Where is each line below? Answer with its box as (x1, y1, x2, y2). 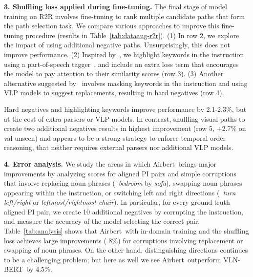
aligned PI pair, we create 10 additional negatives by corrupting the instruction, (4, 206, 243, 216)
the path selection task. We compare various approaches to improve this (4, 21, 219, 31)
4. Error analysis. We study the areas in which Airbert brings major (4, 158, 216, 169)
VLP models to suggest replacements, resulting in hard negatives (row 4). (4, 87, 224, 98)
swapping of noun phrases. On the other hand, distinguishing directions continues (4, 245, 248, 255)
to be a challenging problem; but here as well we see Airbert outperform (4, 254, 221, 264)
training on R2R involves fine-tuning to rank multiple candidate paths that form (4, 11, 245, 21)
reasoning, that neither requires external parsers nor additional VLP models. (4, 142, 233, 152)
